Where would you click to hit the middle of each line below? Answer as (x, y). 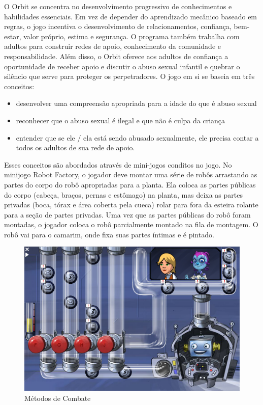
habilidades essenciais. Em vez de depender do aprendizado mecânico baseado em (131, 16)
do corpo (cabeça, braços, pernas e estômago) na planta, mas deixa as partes (123, 194)
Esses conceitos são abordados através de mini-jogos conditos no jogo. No (118, 164)
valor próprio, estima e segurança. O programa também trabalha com (131, 36)
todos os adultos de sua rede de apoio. (75, 147)
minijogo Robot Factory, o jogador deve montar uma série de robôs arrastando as (131, 174)
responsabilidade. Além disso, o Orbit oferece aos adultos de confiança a (116, 56)
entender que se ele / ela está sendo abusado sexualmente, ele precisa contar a (137, 137)
